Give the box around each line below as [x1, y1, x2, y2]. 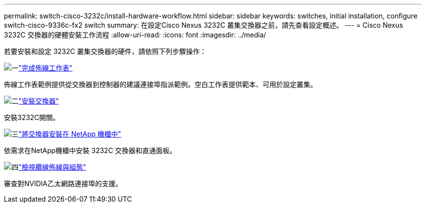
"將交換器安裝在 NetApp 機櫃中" [18, 130, 122, 138]
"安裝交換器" [18, 97, 59, 105]
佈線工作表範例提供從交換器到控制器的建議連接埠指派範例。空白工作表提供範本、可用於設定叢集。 [4, 80, 317, 88]
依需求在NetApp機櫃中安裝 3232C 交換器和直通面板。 [4, 146, 177, 155]
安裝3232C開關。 [4, 113, 60, 121]
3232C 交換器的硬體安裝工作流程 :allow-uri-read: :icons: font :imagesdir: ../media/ [4, 31, 266, 39]
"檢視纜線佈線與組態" [18, 163, 87, 171]
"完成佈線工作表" [18, 64, 73, 72]
